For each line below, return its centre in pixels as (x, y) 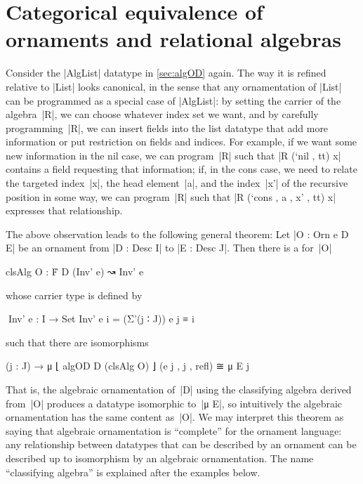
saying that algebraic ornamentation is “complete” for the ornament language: (174, 430)
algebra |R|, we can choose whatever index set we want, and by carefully (162, 114)
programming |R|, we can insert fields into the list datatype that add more (167, 127)
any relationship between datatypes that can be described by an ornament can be (181, 444)
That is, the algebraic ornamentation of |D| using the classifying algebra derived (179, 389)
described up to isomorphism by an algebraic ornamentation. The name (160, 458)
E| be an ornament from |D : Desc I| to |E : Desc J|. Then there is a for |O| (169, 248)
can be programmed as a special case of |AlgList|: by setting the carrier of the (173, 100)
